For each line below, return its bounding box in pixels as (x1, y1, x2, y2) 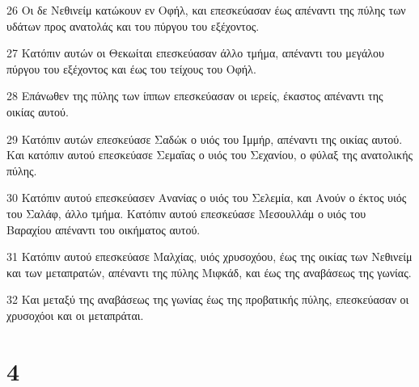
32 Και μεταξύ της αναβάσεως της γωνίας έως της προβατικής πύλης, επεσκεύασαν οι (6, 291, 409, 308)
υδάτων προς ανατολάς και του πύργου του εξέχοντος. (6, 17, 260, 34)
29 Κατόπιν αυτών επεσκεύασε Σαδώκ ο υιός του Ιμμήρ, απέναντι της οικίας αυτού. (6, 130, 403, 147)
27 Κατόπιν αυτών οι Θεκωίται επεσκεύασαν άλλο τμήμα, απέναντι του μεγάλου (6, 44, 384, 61)
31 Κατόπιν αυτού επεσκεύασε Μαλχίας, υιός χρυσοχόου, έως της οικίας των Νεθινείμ (6, 248, 413, 265)
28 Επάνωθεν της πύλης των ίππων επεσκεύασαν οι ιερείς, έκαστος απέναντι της (6, 87, 383, 104)
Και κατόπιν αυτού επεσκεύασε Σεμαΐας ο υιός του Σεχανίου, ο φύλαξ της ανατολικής (6, 146, 413, 163)
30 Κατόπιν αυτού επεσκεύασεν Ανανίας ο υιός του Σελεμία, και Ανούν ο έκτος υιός (6, 189, 407, 206)
